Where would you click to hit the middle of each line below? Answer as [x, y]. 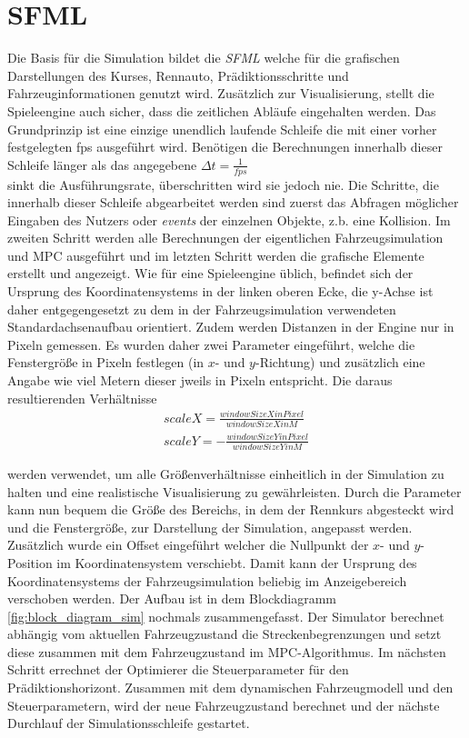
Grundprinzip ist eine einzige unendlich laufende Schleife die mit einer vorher [222, 129]
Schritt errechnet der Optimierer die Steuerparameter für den [178, 669]
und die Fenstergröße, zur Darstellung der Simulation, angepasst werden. [210, 527]
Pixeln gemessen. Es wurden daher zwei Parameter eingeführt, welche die [211, 344]
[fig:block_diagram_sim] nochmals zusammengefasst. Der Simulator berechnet [226, 616]
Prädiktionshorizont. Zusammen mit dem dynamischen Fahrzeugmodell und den [230, 688]
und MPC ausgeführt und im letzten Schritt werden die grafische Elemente [216, 255]
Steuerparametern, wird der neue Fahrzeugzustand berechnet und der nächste [224, 705]
